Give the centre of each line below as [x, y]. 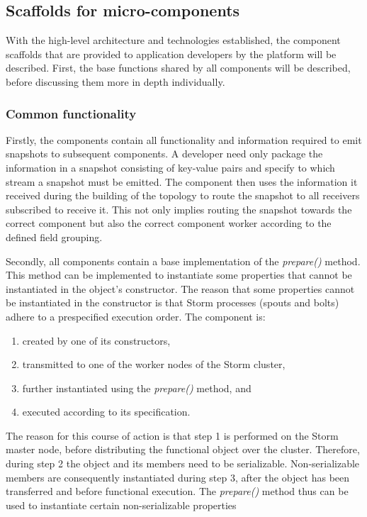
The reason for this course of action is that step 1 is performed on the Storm [172, 435]
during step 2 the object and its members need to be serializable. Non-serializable [183, 463]
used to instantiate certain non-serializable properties [121, 505]
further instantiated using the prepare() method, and [137, 388]
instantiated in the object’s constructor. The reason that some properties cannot [180, 288]
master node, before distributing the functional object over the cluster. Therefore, [183, 449]
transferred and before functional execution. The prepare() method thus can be [177, 491]
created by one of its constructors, [96, 340]
